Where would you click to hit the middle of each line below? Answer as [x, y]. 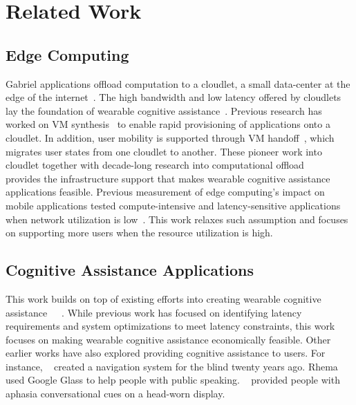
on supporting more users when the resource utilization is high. [139, 233]
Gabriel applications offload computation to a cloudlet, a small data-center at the [178, 83]
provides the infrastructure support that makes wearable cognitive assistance [168, 178]
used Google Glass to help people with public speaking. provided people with [173, 380]
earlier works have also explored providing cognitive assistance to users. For [166, 353]
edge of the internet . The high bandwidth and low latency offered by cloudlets [174, 97]
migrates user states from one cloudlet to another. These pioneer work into [164, 151]
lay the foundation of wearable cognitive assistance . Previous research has [164, 110]
